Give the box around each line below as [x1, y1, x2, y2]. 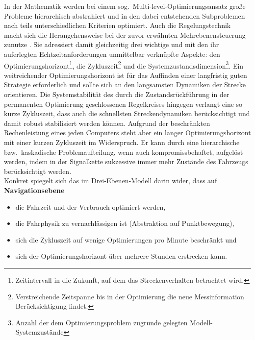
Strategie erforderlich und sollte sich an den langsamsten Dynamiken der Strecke [4, 79, 246, 90]
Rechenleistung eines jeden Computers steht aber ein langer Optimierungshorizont [4, 127, 251, 138]
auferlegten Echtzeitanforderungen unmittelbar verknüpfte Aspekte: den [4, 49, 220, 59]
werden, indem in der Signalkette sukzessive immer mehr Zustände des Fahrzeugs [4, 156, 248, 167]
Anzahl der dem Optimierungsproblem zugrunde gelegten [15, 317, 188, 327]
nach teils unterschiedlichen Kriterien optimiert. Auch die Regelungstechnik [4, 20, 231, 30]
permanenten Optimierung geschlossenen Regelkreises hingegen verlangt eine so [4, 98, 243, 109]
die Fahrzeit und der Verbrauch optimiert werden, [15, 201, 166, 212]
